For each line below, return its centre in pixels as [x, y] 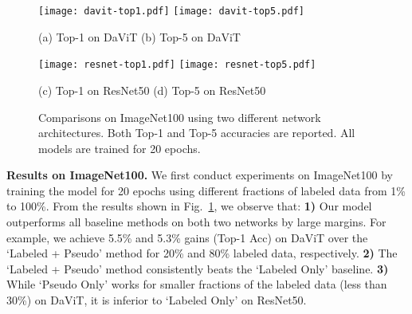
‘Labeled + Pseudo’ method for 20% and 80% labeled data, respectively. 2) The [202, 253]
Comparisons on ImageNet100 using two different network [180, 117]
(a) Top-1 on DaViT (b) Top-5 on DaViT [139, 36]
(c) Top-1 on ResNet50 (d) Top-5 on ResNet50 [152, 90]
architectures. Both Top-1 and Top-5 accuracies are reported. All [197, 133]
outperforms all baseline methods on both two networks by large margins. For [196, 222]
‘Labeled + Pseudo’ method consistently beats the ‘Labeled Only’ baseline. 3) [198, 268]
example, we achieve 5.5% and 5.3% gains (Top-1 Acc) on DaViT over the [187, 237]
